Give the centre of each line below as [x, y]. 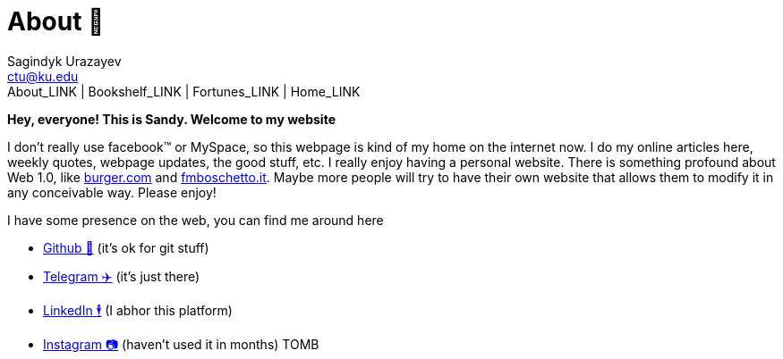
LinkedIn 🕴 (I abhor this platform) [138, 310]
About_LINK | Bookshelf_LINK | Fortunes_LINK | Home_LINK [184, 91]
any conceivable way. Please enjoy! [112, 192]
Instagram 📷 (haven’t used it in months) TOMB [181, 344]
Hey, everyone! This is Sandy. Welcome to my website [171, 119]
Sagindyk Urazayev [64, 61]
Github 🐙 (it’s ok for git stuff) [126, 247]
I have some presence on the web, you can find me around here [196, 220]
